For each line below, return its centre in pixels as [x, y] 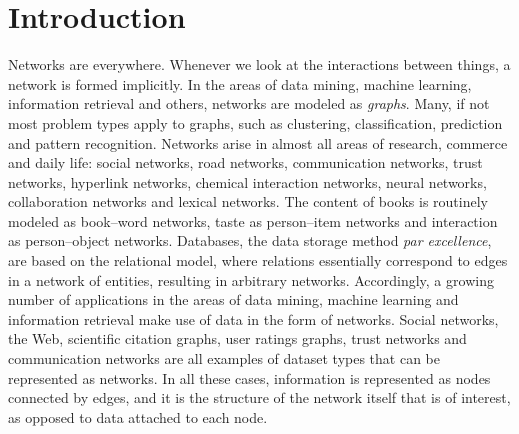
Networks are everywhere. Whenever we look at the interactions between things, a [259, 64]
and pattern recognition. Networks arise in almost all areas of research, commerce [258, 142]
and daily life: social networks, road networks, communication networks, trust [245, 162]
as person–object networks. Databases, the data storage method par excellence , [250, 240]
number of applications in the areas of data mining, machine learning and [233, 299]
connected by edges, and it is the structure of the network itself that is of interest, [259, 397]
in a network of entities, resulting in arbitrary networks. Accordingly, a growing [251, 279]
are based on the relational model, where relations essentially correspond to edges [258, 260]
